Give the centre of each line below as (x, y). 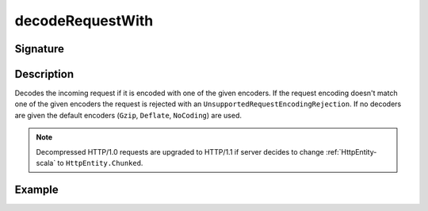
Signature (40, 49)
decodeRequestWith (84, 21)
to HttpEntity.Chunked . (100, 163)
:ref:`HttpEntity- (351, 152)
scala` (46, 163)
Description (44, 74)
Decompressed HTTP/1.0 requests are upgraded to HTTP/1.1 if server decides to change (180, 152)
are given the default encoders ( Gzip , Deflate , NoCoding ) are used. (128, 115)
